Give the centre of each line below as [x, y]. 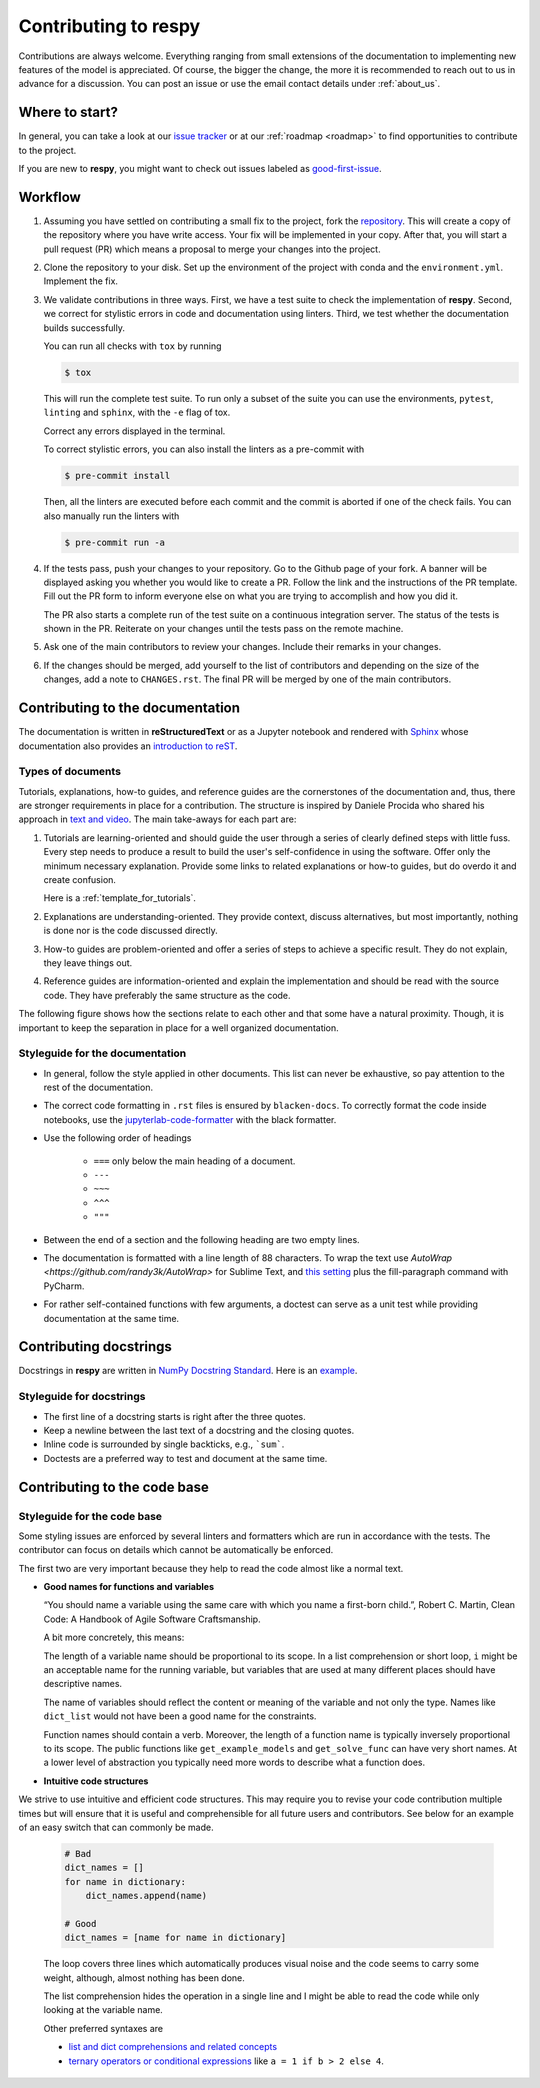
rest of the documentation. [98, 1087]
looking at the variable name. [103, 2010]
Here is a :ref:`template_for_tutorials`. [120, 898]
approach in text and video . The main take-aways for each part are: [157, 819]
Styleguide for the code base [90, 1516]
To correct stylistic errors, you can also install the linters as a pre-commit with [204, 449]
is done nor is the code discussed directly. [131, 931]
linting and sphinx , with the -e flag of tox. [137, 412]
